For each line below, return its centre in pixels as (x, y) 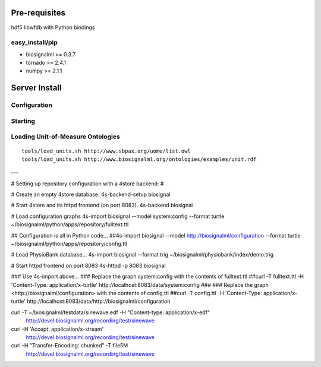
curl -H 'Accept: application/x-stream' (57, 329)
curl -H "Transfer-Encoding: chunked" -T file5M (70, 346)
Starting (23, 121)
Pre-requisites (38, 13)
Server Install (36, 88)
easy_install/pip (34, 43)
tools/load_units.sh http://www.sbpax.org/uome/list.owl (106, 151)
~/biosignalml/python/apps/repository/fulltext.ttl (70, 224)
